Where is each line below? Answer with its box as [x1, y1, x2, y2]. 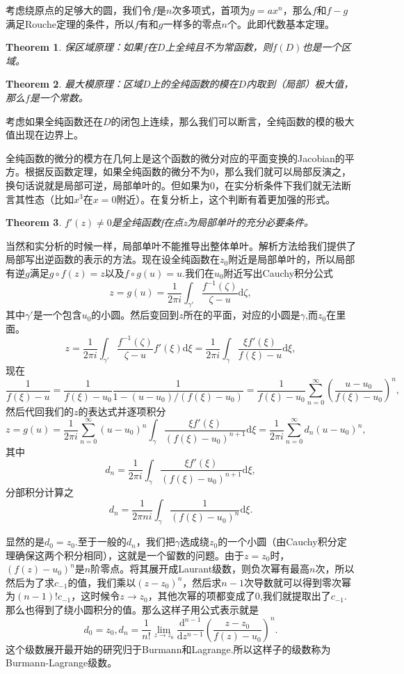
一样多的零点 [163, 16, 222, 31]
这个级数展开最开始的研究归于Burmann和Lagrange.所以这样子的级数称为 [6, 641, 331, 656]
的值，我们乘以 [67, 575, 136, 589]
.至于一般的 [74, 534, 127, 549]
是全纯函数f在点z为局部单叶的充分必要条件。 [111, 215, 314, 230]
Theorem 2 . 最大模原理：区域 [6, 77, 143, 91]
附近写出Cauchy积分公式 [223, 265, 334, 280]
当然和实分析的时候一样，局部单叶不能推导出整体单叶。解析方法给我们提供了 [6, 238, 356, 252]
